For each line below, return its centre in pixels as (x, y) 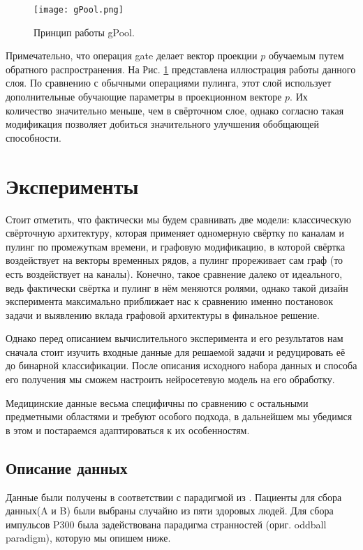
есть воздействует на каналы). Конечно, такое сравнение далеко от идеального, (174, 273)
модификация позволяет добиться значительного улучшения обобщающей (162, 124)
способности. (34, 137)
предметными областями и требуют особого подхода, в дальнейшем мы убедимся (179, 416)
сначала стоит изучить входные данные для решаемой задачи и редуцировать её (176, 351)
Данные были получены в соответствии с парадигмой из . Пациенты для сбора (174, 497)
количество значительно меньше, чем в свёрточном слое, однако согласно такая (175, 110)
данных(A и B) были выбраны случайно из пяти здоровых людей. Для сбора (170, 511)
